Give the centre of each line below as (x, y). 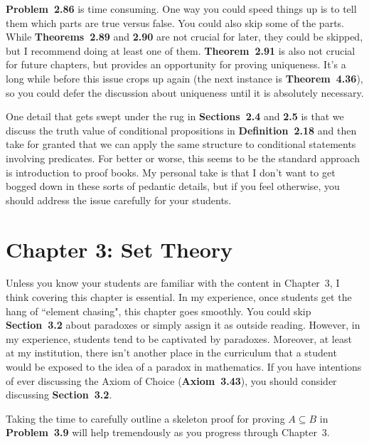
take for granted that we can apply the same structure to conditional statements (181, 144)
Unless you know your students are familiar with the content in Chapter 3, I (173, 283)
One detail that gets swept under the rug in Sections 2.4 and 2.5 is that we (175, 116)
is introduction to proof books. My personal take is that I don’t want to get (171, 172)
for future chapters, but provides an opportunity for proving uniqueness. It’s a (176, 64)
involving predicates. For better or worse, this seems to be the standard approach (183, 158)
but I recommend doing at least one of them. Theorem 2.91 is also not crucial (181, 50)
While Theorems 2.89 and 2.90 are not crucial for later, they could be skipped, (184, 37)
